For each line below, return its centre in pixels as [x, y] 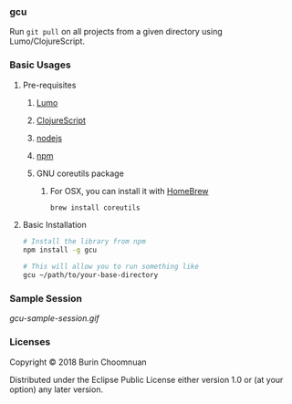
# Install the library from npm [84, 242]
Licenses [30, 342]
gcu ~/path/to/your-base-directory [90, 275]
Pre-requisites [49, 85]
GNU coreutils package [80, 173]
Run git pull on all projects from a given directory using [116, 32]
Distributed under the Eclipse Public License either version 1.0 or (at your [146, 379]
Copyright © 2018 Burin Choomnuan [78, 362]
